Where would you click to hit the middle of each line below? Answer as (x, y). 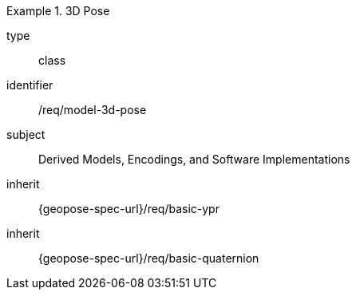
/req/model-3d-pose (93, 110)
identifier (30, 85)
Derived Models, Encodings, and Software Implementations (194, 159)
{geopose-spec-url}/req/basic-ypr (129, 209)
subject (26, 134)
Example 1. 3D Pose (58, 11)
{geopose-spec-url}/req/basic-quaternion (149, 258)
